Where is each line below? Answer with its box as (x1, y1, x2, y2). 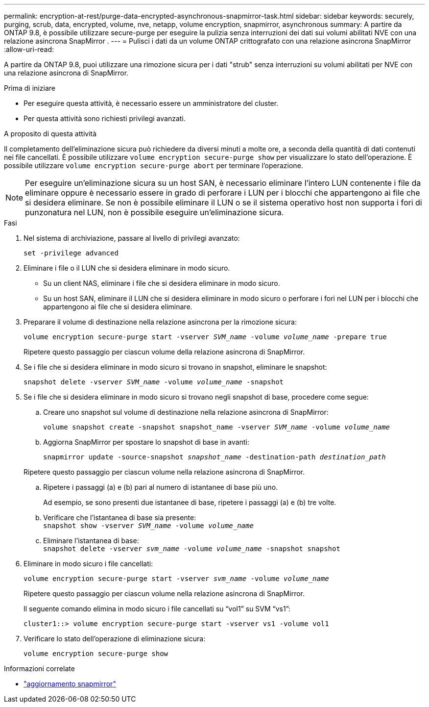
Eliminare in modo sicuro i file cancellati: (24, 559, 153, 568)
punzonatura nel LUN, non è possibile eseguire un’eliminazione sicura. (25, 207, 284, 217)
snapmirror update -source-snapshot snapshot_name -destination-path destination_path (43, 453, 386, 461)
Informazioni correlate (4, 664, 75, 673)
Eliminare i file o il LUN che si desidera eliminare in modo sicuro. (24, 264, 230, 272)
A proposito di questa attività (4, 129, 97, 138)
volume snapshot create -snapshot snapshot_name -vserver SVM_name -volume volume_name (43, 423, 390, 431)
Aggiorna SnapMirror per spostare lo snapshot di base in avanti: (43, 438, 249, 446)
